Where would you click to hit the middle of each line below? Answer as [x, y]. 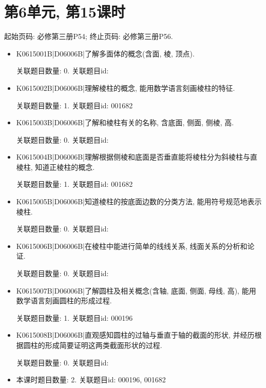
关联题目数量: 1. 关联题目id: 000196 [74, 317]
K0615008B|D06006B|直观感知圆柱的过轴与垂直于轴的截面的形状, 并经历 [135, 335]
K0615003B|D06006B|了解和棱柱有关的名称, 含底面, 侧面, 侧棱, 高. [125, 122]
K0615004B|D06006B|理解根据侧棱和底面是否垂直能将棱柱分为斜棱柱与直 [137, 157]
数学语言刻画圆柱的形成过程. [64, 300]
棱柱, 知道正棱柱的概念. [55, 167]
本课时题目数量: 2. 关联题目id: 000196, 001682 [91, 380]
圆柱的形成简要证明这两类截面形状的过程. [93, 345]
